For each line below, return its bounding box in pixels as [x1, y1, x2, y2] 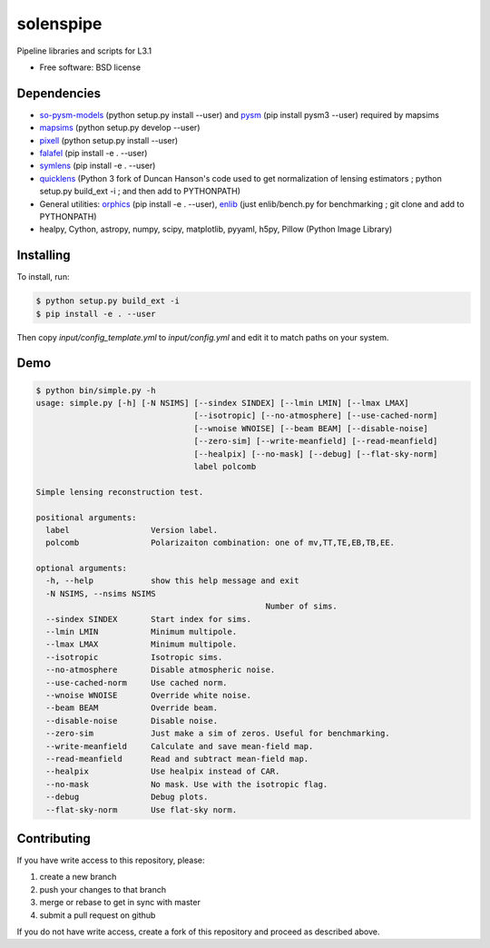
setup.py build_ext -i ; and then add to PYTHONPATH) [39, 186, 240, 197]
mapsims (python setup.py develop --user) [39, 123, 201, 133]
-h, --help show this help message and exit [45, 576, 299, 586]
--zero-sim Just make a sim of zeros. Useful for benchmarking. [45, 728, 390, 739]
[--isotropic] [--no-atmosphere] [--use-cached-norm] [193, 410, 438, 421]
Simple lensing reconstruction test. [35, 487, 204, 497]
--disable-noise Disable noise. [45, 716, 218, 726]
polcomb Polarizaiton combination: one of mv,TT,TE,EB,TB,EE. [45, 538, 395, 548]
